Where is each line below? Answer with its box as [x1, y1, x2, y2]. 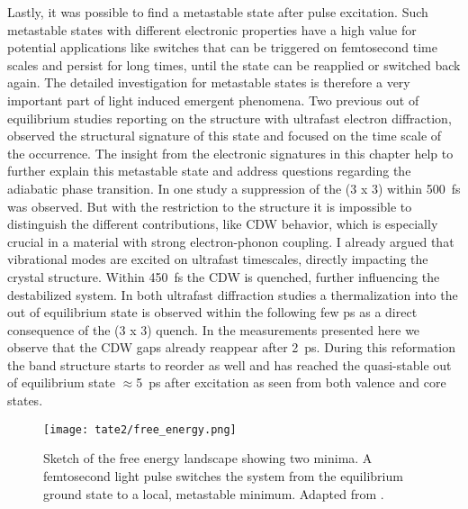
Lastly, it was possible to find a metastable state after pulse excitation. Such [7, 3, 428, 21]
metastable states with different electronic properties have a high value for [7, 20, 417, 39]
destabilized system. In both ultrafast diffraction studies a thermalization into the [7, 285, 458, 304]
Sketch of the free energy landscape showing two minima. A [43, 449, 373, 468]
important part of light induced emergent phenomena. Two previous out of [7, 90, 419, 109]
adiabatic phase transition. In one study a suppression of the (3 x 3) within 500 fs [7, 178, 461, 197]
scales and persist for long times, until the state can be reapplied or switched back [7, 55, 461, 74]
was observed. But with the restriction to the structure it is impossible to [7, 196, 412, 215]
